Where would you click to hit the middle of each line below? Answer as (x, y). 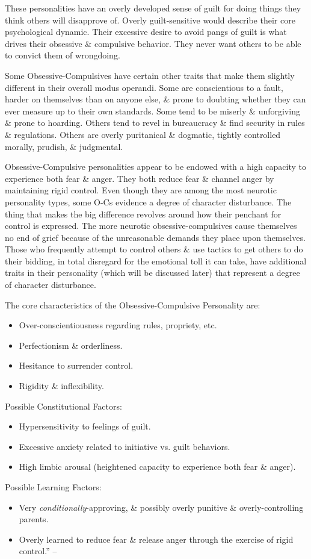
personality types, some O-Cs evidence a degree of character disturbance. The (148, 201)
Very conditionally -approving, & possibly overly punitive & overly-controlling (161, 507)
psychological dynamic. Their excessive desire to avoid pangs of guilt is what (146, 32)
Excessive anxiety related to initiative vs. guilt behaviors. (125, 446)
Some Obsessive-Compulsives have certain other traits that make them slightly (150, 75)
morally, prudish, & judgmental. (64, 146)
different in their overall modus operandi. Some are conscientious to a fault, (144, 87)
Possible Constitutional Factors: (63, 406)
